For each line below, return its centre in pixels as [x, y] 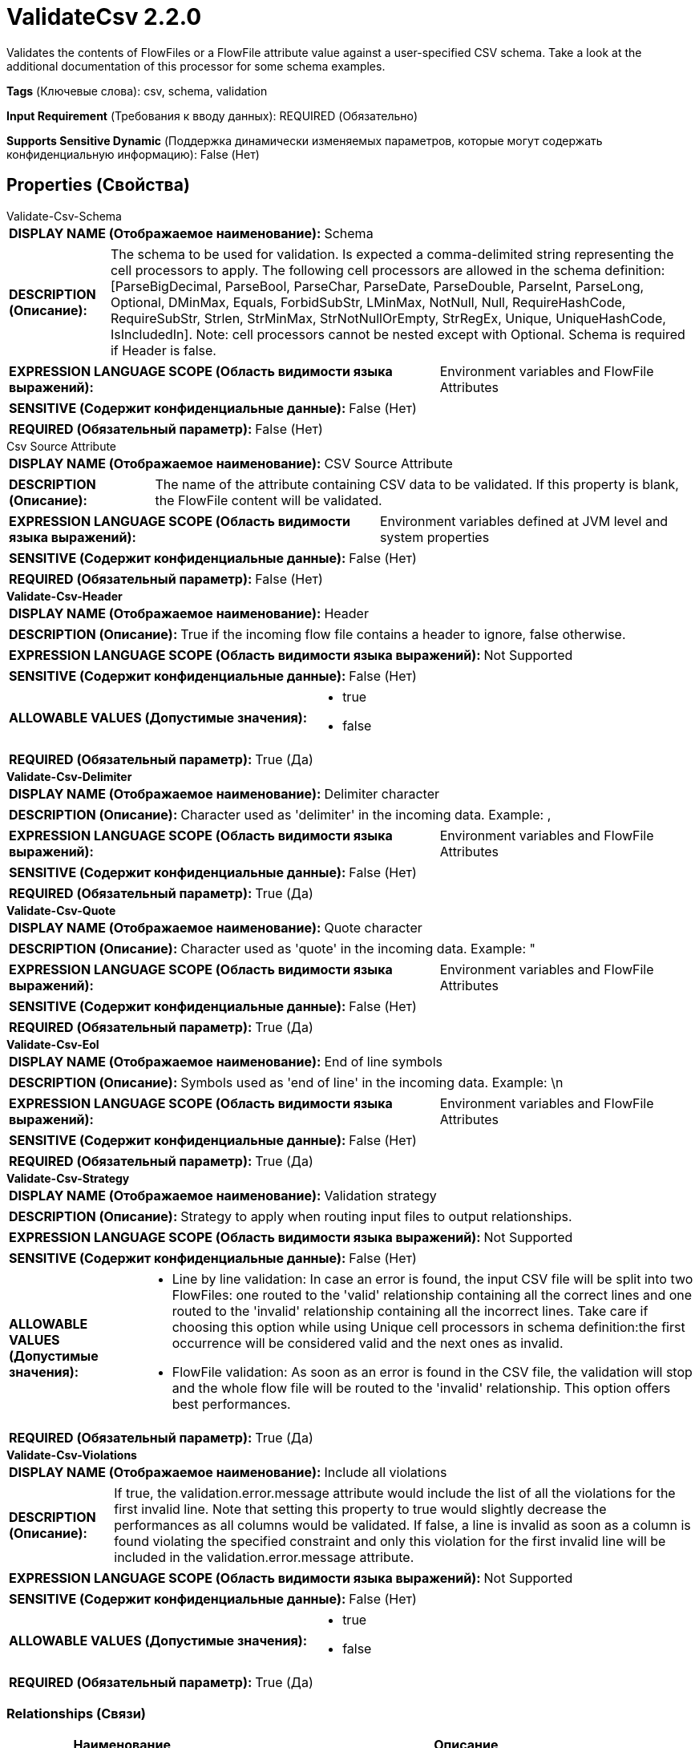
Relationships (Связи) [76, 1713]
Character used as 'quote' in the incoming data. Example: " [358, 948]
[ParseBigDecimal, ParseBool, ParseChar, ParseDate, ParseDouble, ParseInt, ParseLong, [377, 286]
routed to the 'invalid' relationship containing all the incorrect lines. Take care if [410, 1311]
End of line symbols [383, 1061]
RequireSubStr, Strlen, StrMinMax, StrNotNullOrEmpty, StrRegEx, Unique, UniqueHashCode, [388, 318]
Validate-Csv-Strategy [68, 1178]
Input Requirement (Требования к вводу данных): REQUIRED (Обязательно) [212, 115]
